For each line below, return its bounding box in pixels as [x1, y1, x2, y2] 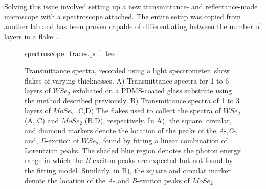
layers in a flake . [4, 31, 59, 41]
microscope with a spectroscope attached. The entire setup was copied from [4, 11, 241, 21]
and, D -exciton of [25, 135, 79, 146]
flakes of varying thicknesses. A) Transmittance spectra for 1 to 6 [25, 75, 229, 86]
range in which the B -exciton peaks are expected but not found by [25, 155, 233, 166]
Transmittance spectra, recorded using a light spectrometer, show [25, 65, 230, 75]
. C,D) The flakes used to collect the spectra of [74, 105, 221, 116]
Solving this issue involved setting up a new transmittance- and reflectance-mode [4, 1, 258, 11]
